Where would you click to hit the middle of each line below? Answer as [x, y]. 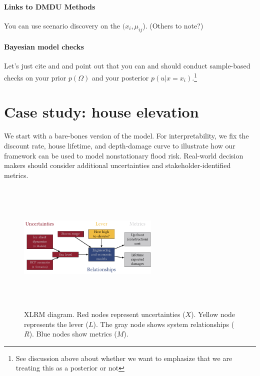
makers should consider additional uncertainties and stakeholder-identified [117, 165]
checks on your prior [35, 77]
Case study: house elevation [101, 112]
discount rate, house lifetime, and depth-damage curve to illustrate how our [120, 145]
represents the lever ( [56, 324]
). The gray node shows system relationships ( [164, 324]
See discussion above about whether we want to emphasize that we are [124, 358]
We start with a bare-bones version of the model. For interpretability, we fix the [126, 136]
